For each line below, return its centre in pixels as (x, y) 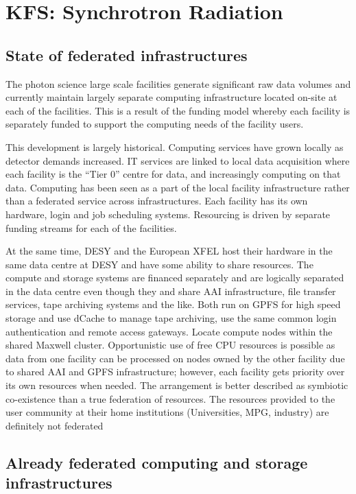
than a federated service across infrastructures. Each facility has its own (157, 201)
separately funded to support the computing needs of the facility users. (155, 124)
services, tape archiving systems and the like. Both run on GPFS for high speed (173, 304)
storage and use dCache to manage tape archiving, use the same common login (171, 318)
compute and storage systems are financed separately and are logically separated (175, 278)
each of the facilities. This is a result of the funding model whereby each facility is (178, 110)
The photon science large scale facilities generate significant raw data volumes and (178, 83)
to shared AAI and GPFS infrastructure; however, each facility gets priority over (175, 372)
